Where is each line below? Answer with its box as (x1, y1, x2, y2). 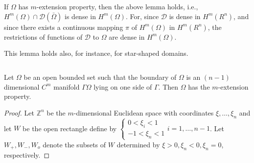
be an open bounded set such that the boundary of (23, 72, 177, 82)
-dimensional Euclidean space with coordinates (73, 107, 214, 117)
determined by (116, 139, 160, 149)
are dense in (109, 31, 145, 42)
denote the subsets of (43, 139, 106, 149)
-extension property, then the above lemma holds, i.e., (36, 1, 198, 11)
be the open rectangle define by (23, 123, 117, 133)
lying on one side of (93, 81, 152, 92)
